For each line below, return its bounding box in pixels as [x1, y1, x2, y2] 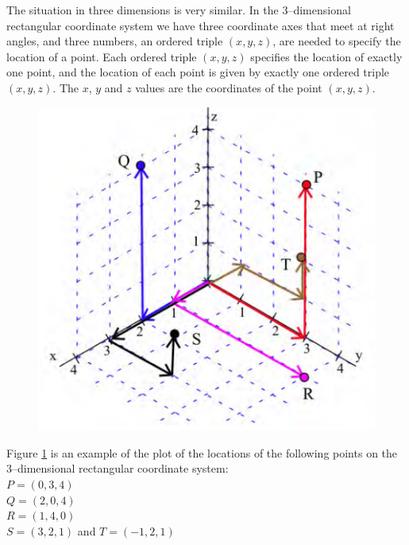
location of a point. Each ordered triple [6, 48, 197, 64]
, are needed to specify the [272, 33, 401, 49]
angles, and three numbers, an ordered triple [6, 33, 223, 49]
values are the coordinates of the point [135, 79, 322, 95]
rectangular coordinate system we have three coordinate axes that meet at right [6, 17, 395, 33]
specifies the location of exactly [250, 48, 403, 64]
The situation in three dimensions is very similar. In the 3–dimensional [6, 2, 351, 18]
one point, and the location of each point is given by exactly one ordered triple [6, 64, 390, 80]
